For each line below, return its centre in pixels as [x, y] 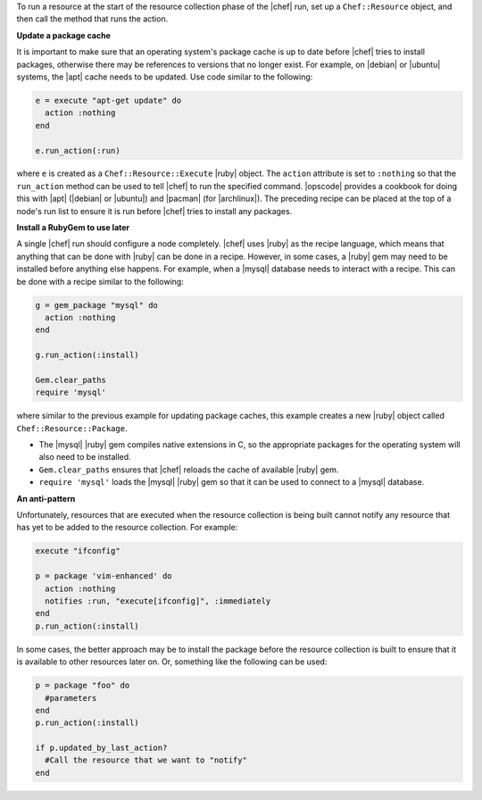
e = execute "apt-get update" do [108, 100]
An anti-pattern [46, 498]
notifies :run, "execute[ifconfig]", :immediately [158, 601]
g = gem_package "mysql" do [96, 305]
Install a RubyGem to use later [73, 228]
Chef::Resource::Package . [72, 428]
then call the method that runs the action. [92, 19]
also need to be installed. [85, 457]
